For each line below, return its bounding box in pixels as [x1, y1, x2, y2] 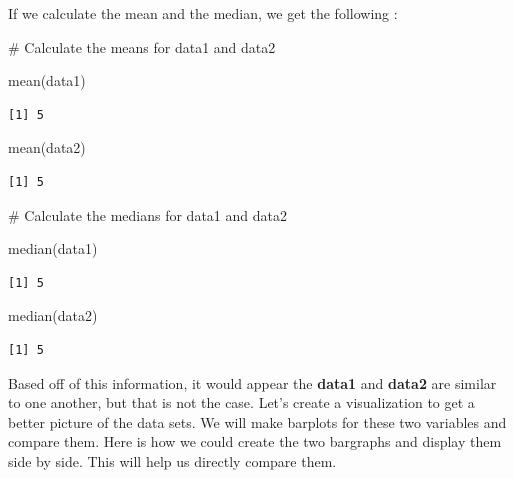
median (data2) [8, 305, 98, 326]
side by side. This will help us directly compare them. [8, 450, 337, 471]
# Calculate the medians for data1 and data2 [8, 204, 287, 225]
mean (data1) [8, 70, 86, 91]
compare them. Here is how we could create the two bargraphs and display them [8, 431, 502, 452]
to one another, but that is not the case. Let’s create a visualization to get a [8, 392, 475, 413]
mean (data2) [8, 137, 86, 158]
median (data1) [8, 238, 98, 259]
